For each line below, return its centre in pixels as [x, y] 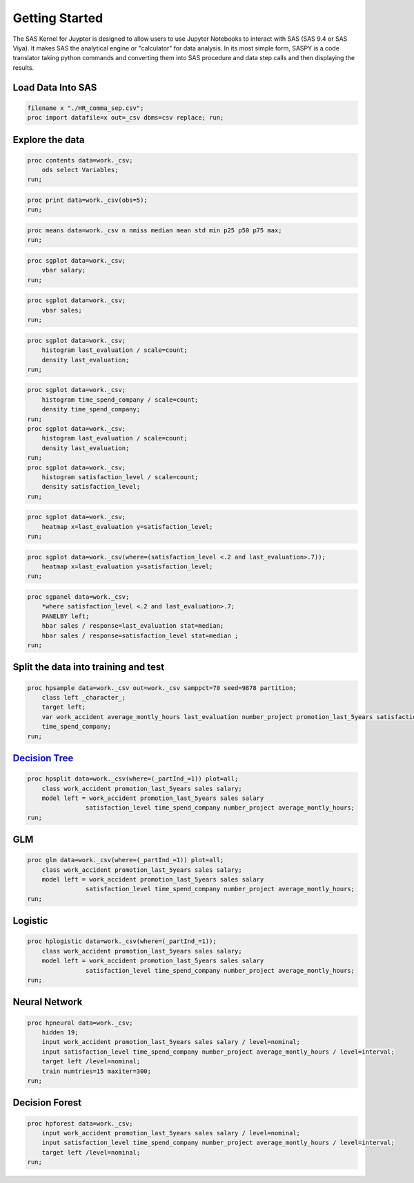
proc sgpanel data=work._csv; [78, 597]
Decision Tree [43, 758]
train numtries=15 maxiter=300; [97, 1071]
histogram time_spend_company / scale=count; [120, 400]
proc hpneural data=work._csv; [80, 1023]
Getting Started [58, 18]
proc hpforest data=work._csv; [80, 1123]
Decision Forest [47, 1103]
